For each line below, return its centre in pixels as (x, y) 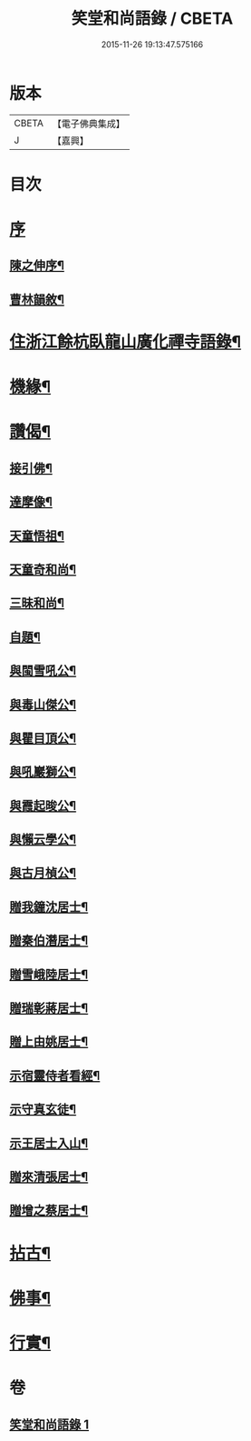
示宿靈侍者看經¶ (55, 1075)
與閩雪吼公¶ (43, 670)
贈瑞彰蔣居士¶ (49, 1009)
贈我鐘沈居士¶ (49, 907)
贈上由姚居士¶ (49, 1042)
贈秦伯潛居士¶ (49, 941)
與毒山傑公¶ (43, 704)
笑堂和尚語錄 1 (49, 1424)
